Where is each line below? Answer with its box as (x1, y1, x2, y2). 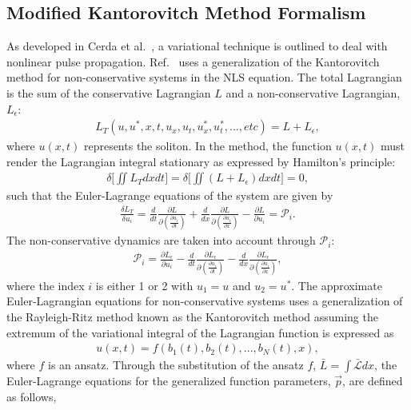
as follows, (6, 388, 57, 404)
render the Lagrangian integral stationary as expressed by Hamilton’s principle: (6, 153, 396, 169)
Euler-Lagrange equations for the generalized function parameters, (6, 372, 331, 389)
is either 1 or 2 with (95, 277, 194, 293)
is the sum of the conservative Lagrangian (6, 84, 211, 101)
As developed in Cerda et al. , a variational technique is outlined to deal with (6, 38, 388, 54)
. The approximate (291, 277, 382, 293)
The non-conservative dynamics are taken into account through (6, 232, 316, 249)
